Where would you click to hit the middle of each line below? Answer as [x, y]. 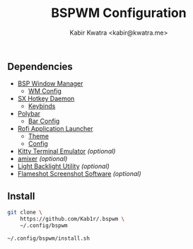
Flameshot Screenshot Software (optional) [79, 174]
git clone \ [25, 213]
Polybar [29, 114]
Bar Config [44, 121]
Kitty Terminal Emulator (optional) [66, 151]
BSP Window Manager [50, 83]
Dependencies [40, 66]
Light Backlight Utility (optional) [63, 166]
